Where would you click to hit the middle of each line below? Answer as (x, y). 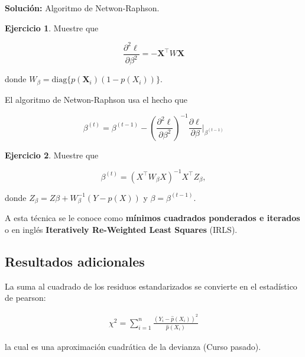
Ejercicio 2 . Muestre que (52, 155)
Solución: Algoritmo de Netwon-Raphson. (82, 8)
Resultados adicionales (75, 262)
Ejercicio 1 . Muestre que (52, 27)
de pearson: (25, 298)
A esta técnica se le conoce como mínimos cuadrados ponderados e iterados (152, 218)
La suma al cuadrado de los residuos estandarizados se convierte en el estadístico (151, 286)
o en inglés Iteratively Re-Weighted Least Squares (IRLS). (121, 230)
